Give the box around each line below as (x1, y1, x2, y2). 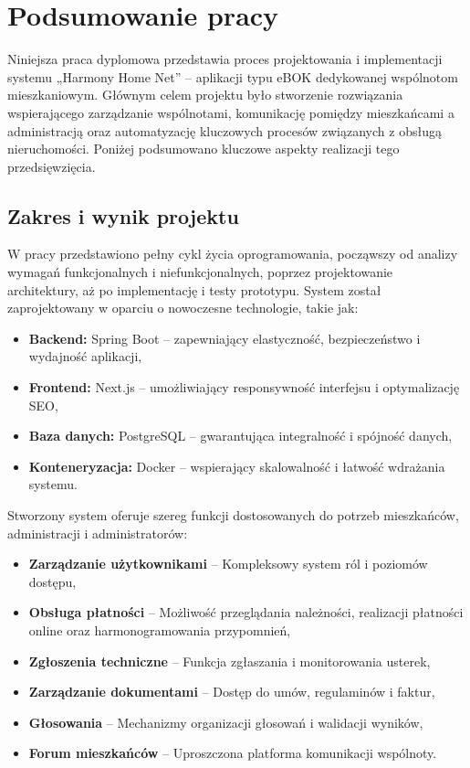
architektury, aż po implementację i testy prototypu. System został (7, 280, 381, 299)
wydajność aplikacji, (28, 347, 142, 366)
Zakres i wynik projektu (7, 201, 239, 229)
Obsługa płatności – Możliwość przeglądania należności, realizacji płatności (28, 603, 464, 622)
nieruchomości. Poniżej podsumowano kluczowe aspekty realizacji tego (7, 139, 400, 158)
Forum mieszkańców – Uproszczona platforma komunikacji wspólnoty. (28, 743, 437, 763)
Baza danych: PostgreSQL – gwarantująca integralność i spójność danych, (28, 426, 453, 445)
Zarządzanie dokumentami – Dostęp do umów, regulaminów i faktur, (28, 682, 435, 701)
